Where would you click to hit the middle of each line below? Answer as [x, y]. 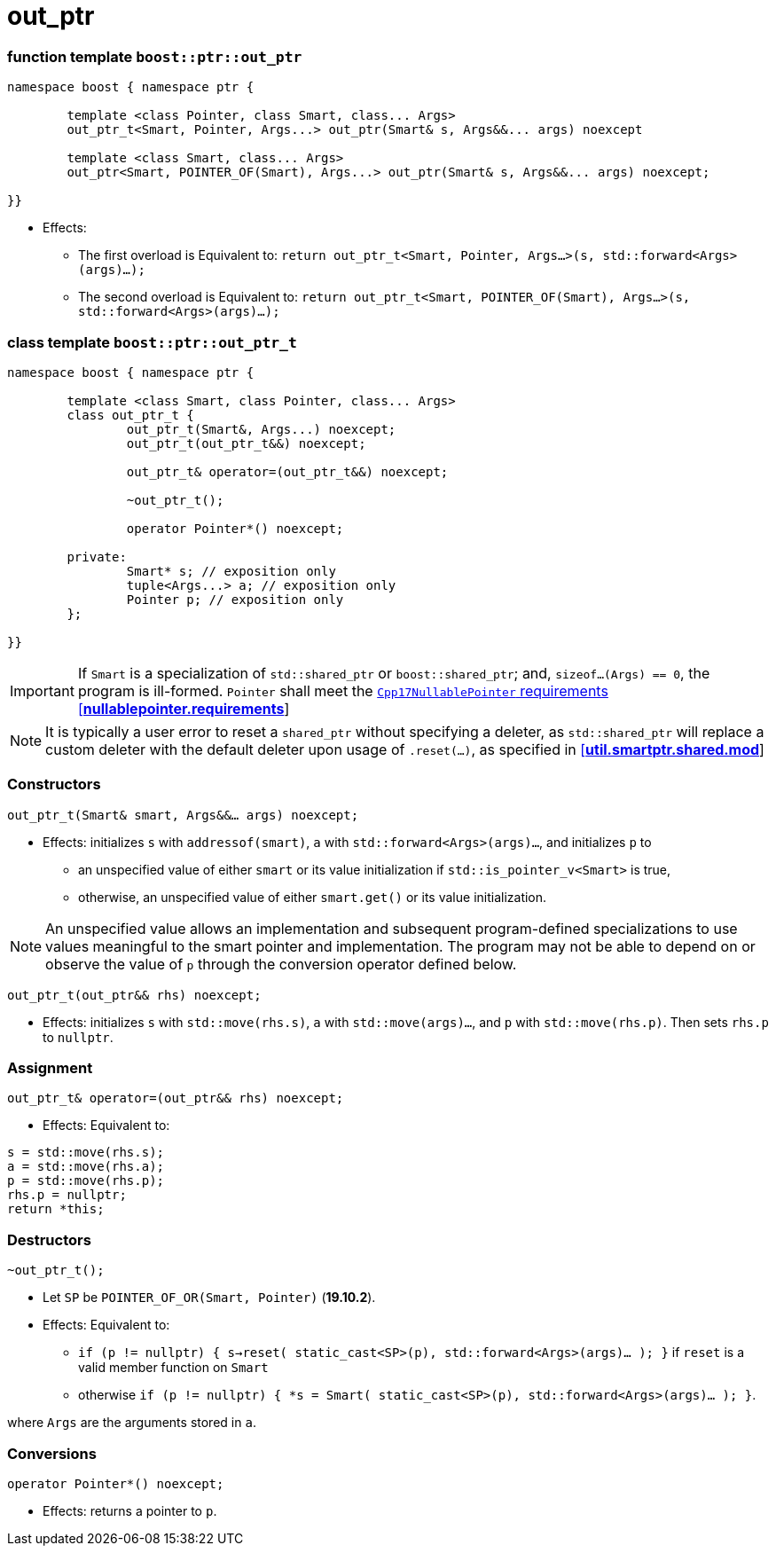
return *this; [56, 1209]
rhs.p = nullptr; [67, 1195]
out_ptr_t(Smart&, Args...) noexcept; [261, 429]
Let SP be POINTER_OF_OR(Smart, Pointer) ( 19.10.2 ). [209, 1298]
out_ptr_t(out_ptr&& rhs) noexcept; [134, 995]
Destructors [49, 1239]
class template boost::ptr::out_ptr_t [152, 342]
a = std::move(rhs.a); [86, 1167]
